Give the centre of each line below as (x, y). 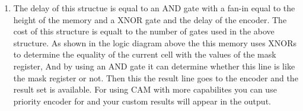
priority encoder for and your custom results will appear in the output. (142, 101)
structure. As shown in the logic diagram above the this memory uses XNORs (155, 42)
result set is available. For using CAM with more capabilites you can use (145, 89)
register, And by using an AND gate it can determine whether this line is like (154, 66)
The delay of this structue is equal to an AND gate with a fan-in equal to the (154, 8)
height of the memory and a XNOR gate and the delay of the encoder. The (150, 19)
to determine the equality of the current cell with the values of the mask (145, 54)
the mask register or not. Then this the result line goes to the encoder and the (156, 77)
